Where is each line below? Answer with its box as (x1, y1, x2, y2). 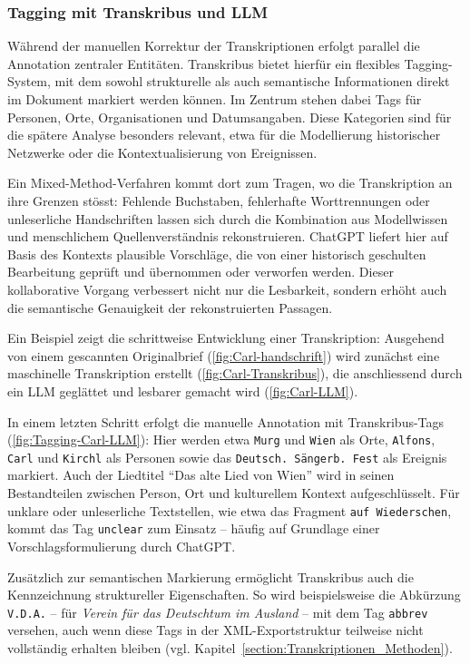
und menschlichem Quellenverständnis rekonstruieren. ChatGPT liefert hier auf (7, 227, 448, 246)
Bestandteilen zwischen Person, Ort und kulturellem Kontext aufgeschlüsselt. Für (7, 483, 460, 502)
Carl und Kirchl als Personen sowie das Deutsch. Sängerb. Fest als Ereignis (7, 447, 447, 466)
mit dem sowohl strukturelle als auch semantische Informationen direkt (54, 72, 450, 91)
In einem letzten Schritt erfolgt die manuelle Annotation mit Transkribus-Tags (7, 412, 445, 431)
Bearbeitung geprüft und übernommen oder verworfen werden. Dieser (7, 262, 394, 281)
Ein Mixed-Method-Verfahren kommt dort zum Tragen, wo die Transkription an (7, 173, 453, 192)
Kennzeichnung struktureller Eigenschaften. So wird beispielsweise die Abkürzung (7, 585, 461, 604)
